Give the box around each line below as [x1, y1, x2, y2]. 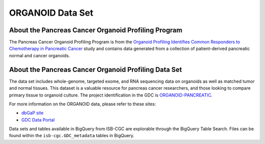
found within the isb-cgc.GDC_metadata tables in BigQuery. [9, 133, 134, 139]
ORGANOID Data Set [9, 7, 93, 18]
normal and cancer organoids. [9, 52, 70, 58]
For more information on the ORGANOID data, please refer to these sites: [9, 101, 157, 107]
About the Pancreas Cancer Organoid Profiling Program [9, 26, 183, 34]
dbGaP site [21, 110, 44, 116]
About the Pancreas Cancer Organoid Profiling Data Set [9, 65, 182, 73]
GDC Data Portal [21, 117, 55, 122]
